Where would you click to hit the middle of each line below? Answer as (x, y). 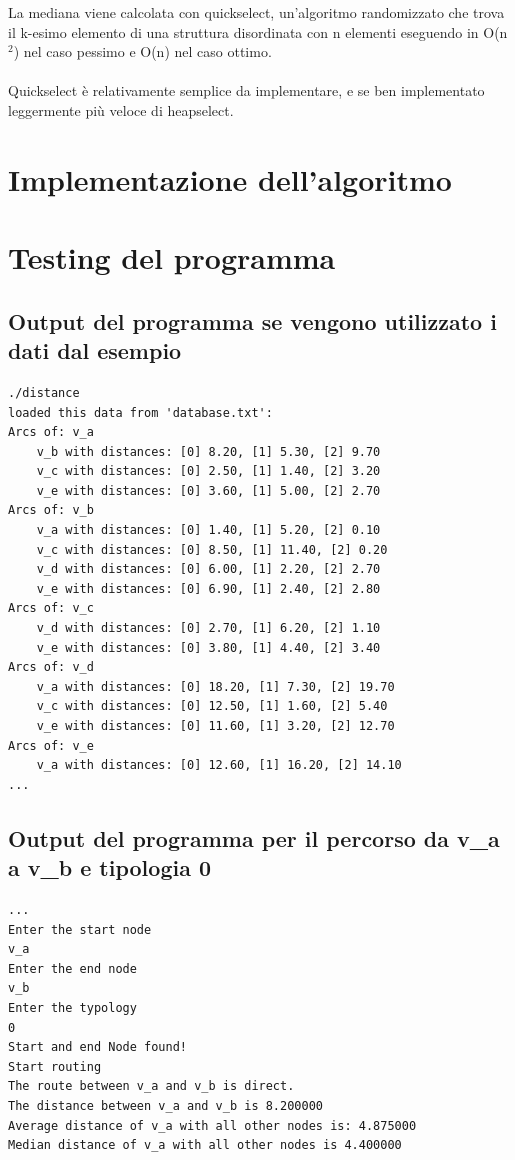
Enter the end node (72, 968)
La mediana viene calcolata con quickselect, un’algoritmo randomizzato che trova (256, 12)
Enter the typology (72, 1007)
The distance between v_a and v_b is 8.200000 (165, 1105)
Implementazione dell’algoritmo (230, 178)
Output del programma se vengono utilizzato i (252, 320)
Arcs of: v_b (51, 510)
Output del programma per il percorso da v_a (254, 837)
